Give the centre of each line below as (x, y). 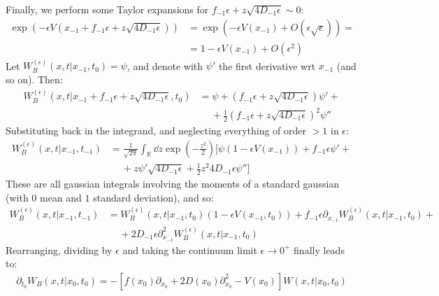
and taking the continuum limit (190, 249)
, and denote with (165, 65)
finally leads (319, 249)
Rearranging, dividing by (59, 249)
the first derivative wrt (267, 65)
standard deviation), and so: (153, 197)
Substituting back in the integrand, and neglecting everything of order (156, 131)
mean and (61, 197)
